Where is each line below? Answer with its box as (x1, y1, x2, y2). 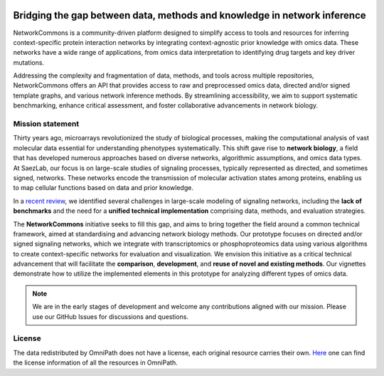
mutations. (13, 58, 45, 67)
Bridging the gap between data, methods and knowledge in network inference (13, 9, 366, 21)
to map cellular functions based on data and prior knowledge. (13, 184, 193, 192)
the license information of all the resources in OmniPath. (13, 358, 178, 367)
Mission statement (13, 119, 80, 129)
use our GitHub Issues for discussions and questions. (32, 312, 188, 320)
